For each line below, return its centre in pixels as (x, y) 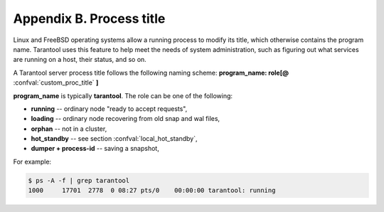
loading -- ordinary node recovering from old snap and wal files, (126, 119)
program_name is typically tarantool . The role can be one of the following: (123, 95)
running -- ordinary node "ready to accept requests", (109, 108)
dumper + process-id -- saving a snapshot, (95, 149)
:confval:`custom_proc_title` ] (56, 83)
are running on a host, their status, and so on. (80, 60)
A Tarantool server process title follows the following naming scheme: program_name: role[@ (151, 73)
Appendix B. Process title (89, 18)
